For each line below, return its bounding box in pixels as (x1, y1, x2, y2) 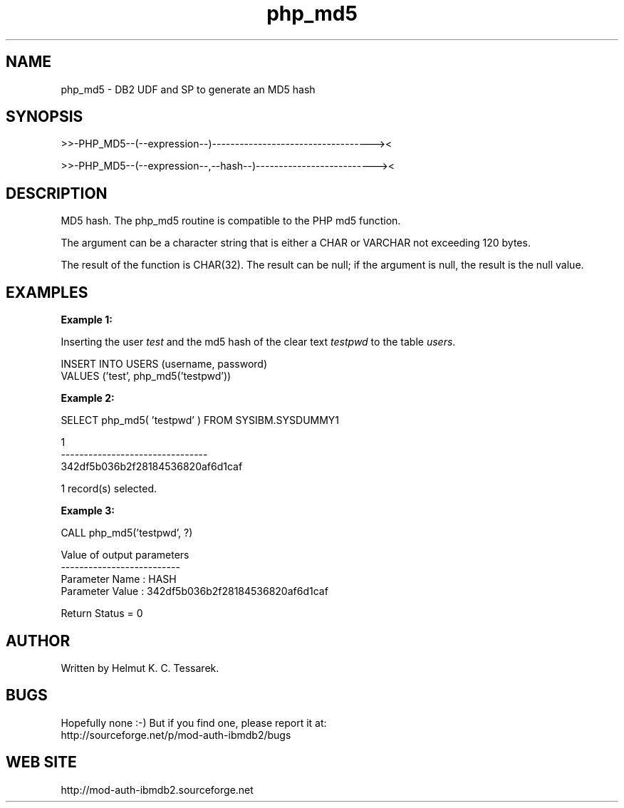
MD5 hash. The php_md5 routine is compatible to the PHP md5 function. (61, 214, 401, 227)
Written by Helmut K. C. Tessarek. (61, 661, 219, 674)
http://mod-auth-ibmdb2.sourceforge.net (61, 783, 254, 796)
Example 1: (61, 314, 113, 326)
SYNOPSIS (6, 108, 83, 126)
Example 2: (61, 392, 115, 405)
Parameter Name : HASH (61, 573, 177, 586)
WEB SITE (6, 753, 77, 772)
